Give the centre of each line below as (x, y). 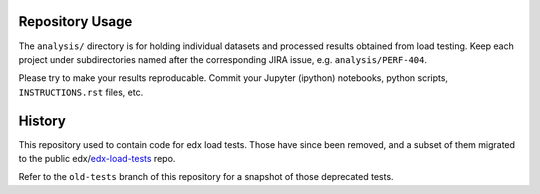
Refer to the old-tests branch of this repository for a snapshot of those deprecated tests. (206, 177)
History (42, 120)
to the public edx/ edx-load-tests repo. (97, 158)
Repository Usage (75, 21)
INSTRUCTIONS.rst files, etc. (81, 92)
